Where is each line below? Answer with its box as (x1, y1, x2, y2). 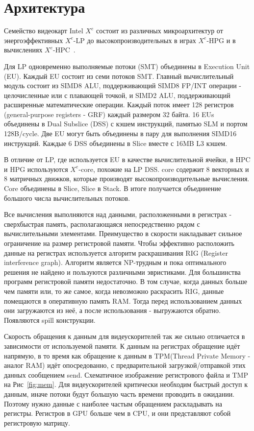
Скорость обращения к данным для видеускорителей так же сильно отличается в (4, 331, 245, 341)
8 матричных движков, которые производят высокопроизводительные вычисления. (4, 173, 250, 184)
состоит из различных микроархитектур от (96, 25, 223, 36)
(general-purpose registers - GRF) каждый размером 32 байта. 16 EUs (4, 109, 214, 119)
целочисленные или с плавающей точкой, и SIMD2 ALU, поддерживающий (4, 90, 230, 100)
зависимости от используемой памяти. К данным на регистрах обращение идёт (4, 340, 240, 351)
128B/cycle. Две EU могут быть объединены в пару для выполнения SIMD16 (4, 128, 237, 139)
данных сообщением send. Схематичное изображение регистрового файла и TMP (4, 369, 248, 380)
